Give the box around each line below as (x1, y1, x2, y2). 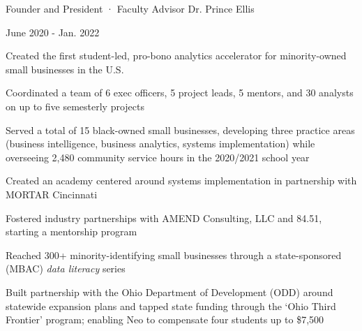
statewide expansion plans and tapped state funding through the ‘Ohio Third (6, 298, 336, 313)
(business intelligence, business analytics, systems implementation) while (6, 136, 315, 151)
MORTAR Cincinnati (6, 186, 98, 201)
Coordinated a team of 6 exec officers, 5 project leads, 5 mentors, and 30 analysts (6, 85, 354, 100)
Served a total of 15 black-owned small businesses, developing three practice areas (6, 122, 355, 137)
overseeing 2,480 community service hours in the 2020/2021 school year (6, 149, 310, 164)
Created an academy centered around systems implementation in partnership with (6, 173, 357, 188)
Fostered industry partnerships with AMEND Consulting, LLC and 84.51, (6, 210, 322, 225)
